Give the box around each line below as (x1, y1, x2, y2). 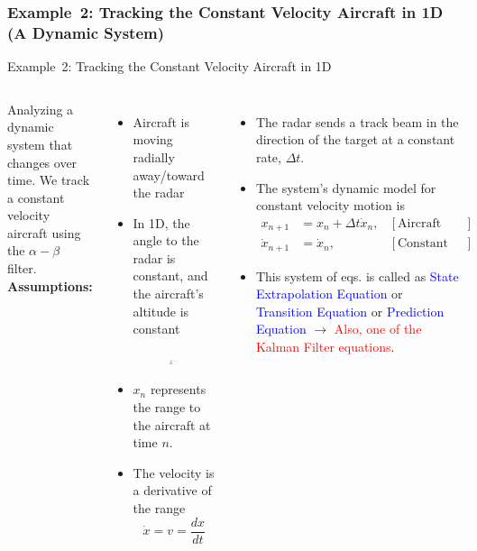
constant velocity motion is (255, 196, 405, 215)
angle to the (133, 231, 199, 250)
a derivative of (133, 481, 212, 500)
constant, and (133, 266, 208, 285)
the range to (133, 398, 201, 417)
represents (150, 380, 206, 399)
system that (7, 134, 73, 153)
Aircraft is (133, 112, 189, 131)
